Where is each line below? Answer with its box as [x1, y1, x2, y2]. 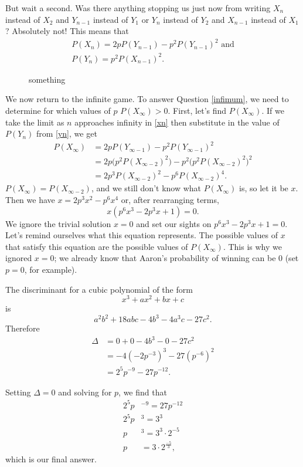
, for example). [24, 263, 77, 275]
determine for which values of [5, 104, 111, 117]
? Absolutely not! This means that [5, 25, 129, 37]
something [29, 73, 66, 85]
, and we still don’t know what [91, 182, 202, 194]
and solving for [58, 385, 112, 398]
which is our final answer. [5, 453, 97, 465]
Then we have [5, 194, 55, 205]
